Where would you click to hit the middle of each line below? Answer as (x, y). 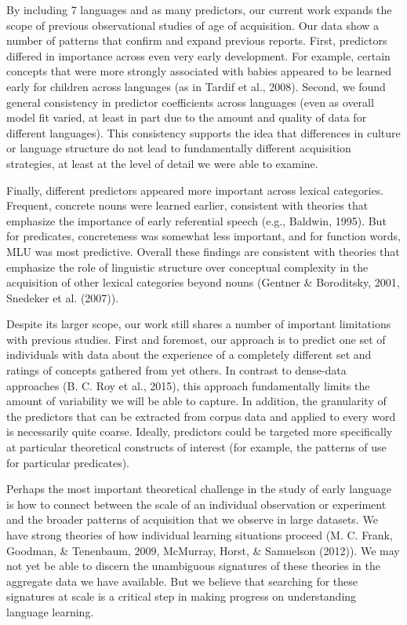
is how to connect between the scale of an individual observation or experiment (196, 504)
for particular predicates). (68, 462)
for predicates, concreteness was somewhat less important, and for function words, (203, 236)
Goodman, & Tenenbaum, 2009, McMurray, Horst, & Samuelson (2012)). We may (203, 550)
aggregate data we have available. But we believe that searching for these (182, 581)
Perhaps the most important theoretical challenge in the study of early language (199, 489)
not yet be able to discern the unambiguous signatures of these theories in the (193, 566)
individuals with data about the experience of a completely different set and (189, 355)
